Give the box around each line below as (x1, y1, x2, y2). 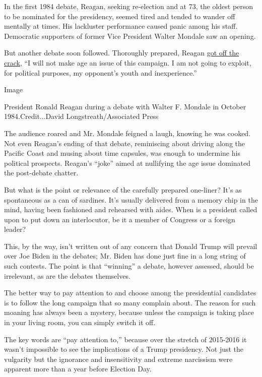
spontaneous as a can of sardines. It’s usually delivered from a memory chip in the (4, 194, 258, 205)
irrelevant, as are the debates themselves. (4, 270, 130, 281)
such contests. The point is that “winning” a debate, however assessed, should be (4, 261, 254, 271)
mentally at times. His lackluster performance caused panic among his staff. (4, 21, 238, 31)
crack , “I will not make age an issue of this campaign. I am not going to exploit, (4, 57, 251, 68)
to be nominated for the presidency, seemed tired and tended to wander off (4, 11, 235, 21)
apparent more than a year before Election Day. (4, 363, 152, 374)
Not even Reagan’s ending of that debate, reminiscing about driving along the (4, 138, 245, 148)
